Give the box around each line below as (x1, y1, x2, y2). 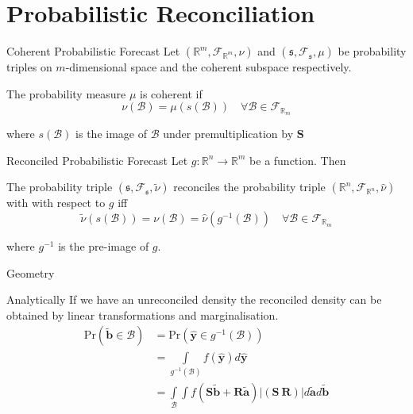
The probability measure (6, 85, 126, 102)
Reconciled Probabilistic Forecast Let (6, 151, 188, 168)
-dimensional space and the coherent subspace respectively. (65, 59, 352, 75)
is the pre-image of (58, 237, 149, 254)
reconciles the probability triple (173, 178, 326, 195)
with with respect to (6, 194, 106, 211)
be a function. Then (249, 151, 346, 168)
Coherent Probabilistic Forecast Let (6, 43, 180, 59)
